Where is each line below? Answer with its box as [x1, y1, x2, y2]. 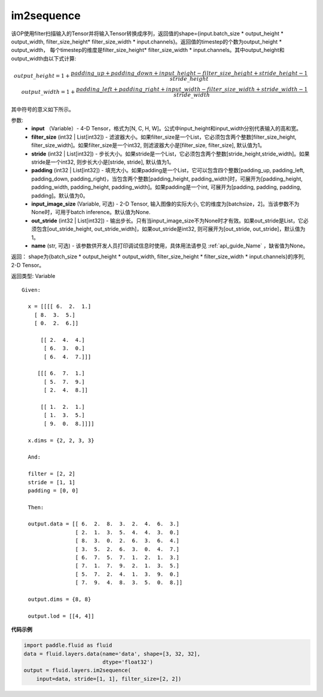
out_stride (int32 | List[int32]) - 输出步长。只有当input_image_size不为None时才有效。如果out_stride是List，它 [31, 217, 303, 224]
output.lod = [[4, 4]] [28, 613, 95, 619]
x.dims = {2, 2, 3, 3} [28, 437, 95, 444]
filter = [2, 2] [28, 470, 76, 478]
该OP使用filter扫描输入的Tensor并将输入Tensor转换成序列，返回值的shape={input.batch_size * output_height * [11, 30, 284, 37]
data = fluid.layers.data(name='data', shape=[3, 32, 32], [23, 650, 200, 657]
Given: [22, 286, 41, 293]
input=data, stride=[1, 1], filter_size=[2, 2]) [36, 675, 182, 682]
